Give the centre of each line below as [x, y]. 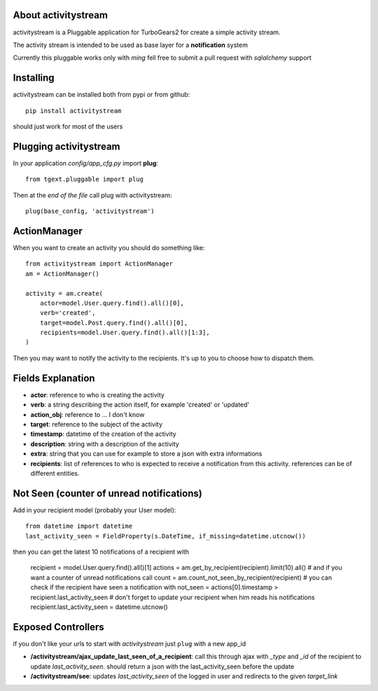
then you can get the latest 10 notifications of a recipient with [101, 552]
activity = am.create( [64, 293]
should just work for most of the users [68, 126]
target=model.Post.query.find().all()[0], [114, 323]
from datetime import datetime [79, 526]
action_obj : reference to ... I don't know [87, 414]
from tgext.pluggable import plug [84, 179]
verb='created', [68, 313]
